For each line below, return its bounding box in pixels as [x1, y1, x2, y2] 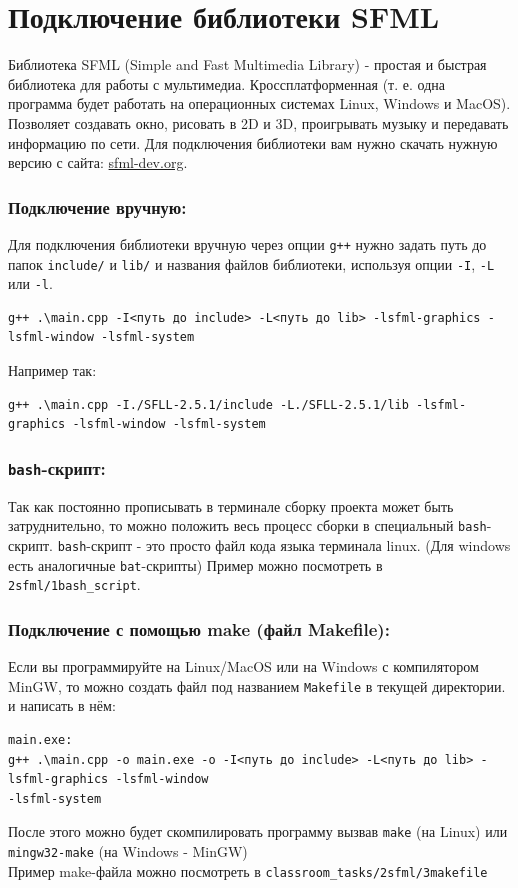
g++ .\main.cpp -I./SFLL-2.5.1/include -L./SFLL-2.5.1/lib [8, 397, 409, 412]
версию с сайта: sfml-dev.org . [8, 152, 188, 173]
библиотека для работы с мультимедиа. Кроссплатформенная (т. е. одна [8, 73, 445, 94]
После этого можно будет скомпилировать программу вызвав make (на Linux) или [8, 821, 508, 842]
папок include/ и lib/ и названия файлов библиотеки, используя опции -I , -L [8, 253, 495, 274]
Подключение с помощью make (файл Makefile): [8, 616, 390, 641]
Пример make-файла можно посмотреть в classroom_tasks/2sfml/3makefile [8, 860, 488, 881]
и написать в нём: [8, 695, 116, 716]
